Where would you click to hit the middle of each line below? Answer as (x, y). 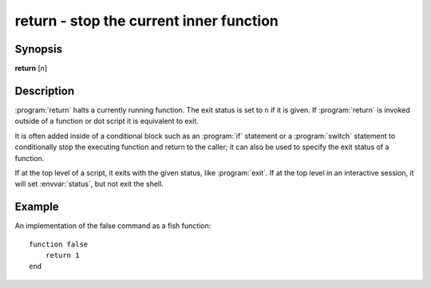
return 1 (62, 255)
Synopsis (39, 49)
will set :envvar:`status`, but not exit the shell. (89, 184)
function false (59, 244)
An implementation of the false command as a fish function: (113, 226)
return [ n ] (31, 69)
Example (37, 207)
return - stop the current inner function (146, 21)
